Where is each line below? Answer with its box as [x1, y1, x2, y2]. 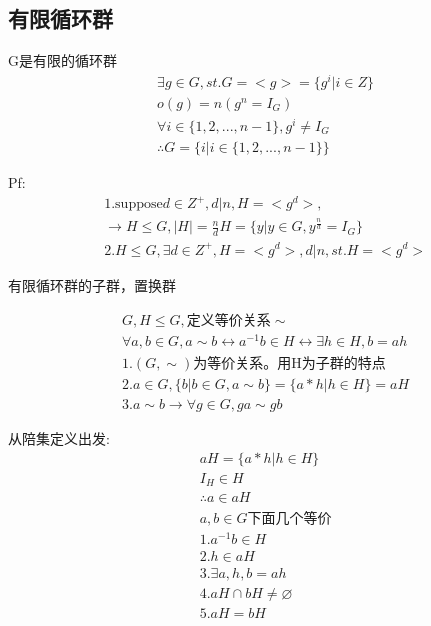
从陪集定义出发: [8, 428, 110, 449]
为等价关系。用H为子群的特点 [193, 357, 386, 372]
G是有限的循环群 [8, 50, 117, 71]
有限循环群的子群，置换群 [8, 274, 176, 295]
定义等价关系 [186, 314, 271, 329]
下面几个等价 [247, 511, 332, 526]
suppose [115, 197, 163, 212]
